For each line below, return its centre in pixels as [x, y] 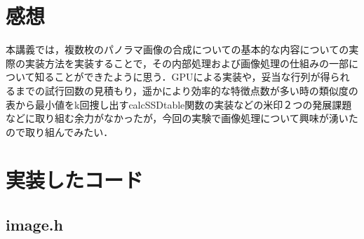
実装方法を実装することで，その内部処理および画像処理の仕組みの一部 [187, 63]
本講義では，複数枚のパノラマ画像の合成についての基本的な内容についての [177, 49]
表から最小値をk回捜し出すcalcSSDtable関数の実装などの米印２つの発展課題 [179, 104]
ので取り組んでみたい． [60, 131]
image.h [34, 225]
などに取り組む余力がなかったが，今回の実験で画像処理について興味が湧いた [182, 118]
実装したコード [75, 180]
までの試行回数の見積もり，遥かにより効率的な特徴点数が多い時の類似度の [187, 90]
